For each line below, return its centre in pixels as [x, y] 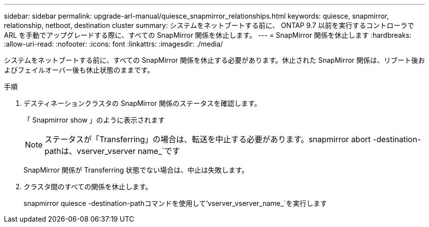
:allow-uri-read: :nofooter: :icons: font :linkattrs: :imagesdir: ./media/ [114, 44]
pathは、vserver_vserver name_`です [112, 151]
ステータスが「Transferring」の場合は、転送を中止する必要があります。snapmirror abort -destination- [233, 139]
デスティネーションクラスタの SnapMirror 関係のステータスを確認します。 [142, 103]
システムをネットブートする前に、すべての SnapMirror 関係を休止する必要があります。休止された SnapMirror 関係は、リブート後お [214, 60]
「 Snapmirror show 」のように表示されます [94, 120]
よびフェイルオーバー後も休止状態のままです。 [79, 70]
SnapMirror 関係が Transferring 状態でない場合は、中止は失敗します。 [136, 170]
